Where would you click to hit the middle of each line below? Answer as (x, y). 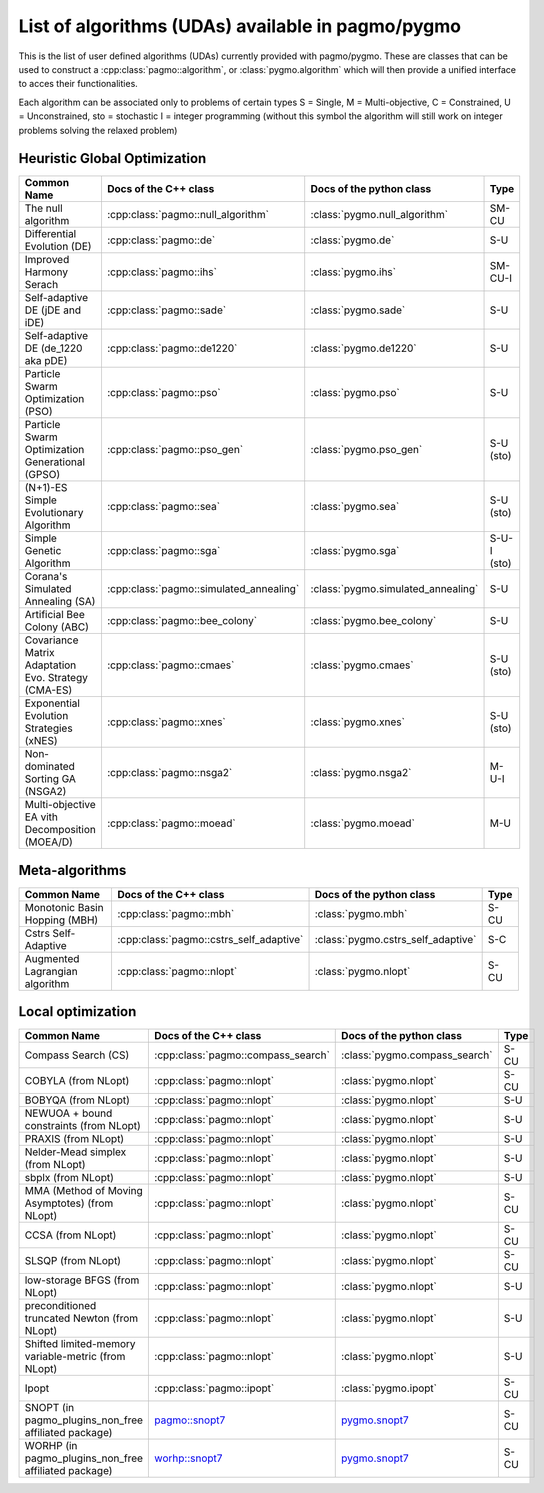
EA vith (41, 817)
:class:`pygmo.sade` (358, 310)
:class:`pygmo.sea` (355, 507)
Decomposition (60, 830)
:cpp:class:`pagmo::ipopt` (214, 1388)
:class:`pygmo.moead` (362, 823)
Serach (41, 285)
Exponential (52, 703)
